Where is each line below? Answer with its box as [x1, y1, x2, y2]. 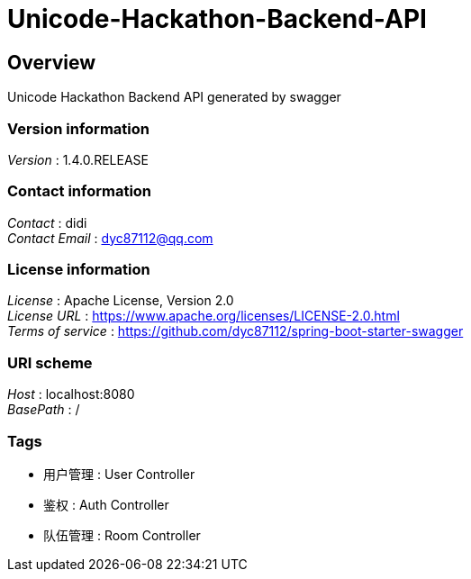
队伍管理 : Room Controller [43, 527, 201, 543]
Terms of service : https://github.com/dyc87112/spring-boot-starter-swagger [7, 323, 464, 339]
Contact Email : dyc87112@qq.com [7, 230, 213, 246]
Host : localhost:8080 [7, 386, 135, 403]
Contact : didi [7, 214, 87, 231]
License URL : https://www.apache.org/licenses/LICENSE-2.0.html [7, 308, 400, 324]
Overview [7, 50, 96, 74]
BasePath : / [7, 402, 80, 418]
